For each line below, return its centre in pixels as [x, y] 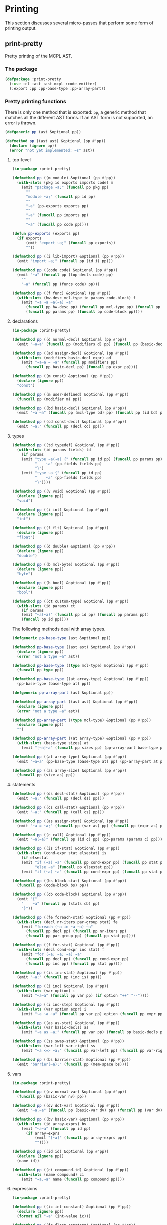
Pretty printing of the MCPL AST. [39, 56]
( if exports [29, 238]
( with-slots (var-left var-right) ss [56, 1046]
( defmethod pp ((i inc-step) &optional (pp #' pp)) [66, 1004]
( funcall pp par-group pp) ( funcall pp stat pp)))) [81, 936]
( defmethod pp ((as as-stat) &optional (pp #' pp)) [66, 1023]
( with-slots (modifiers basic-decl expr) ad [64, 358]
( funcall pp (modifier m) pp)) [50, 399]
